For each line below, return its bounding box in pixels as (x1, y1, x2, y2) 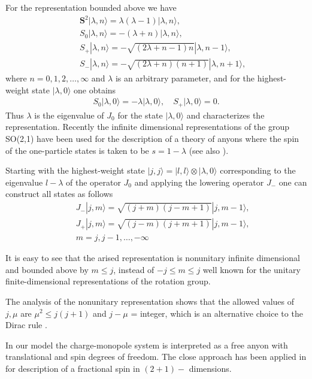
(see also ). (189, 144, 229, 156)
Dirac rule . (5, 319, 47, 331)
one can (278, 175, 307, 188)
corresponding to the (220, 164, 296, 177)
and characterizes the (186, 108, 265, 121)
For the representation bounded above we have (5, 1, 177, 13)
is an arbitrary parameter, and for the (115, 72, 255, 84)
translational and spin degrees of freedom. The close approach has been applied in (5, 350, 307, 363)
